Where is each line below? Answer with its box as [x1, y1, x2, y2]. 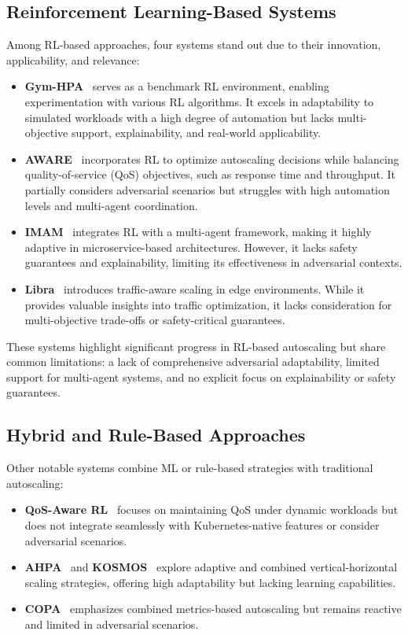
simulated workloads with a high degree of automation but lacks [24, 109, 334, 125]
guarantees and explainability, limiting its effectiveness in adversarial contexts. [24, 254, 402, 271]
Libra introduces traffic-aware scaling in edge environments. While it [24, 280, 365, 297]
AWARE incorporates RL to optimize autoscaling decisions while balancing [24, 150, 399, 167]
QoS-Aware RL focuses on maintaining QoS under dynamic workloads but [24, 501, 399, 518]
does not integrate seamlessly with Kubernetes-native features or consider [24, 517, 380, 533]
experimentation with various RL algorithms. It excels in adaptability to [24, 93, 374, 109]
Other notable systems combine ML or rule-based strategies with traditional [6, 460, 373, 476]
